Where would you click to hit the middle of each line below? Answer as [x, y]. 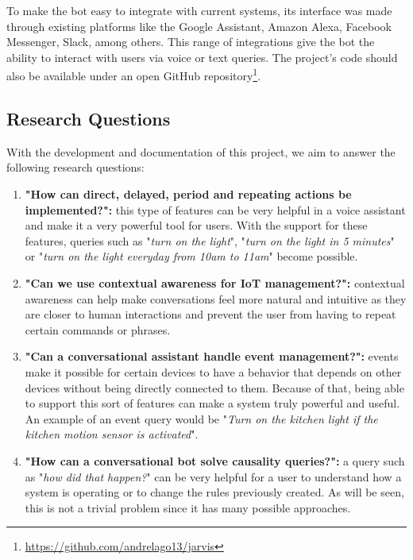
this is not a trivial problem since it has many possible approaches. [188, 507]
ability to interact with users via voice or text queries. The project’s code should [202, 57]
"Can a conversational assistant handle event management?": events [212, 356]
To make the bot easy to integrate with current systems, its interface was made [199, 10]
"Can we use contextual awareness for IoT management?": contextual [215, 282]
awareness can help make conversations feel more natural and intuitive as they [216, 298]
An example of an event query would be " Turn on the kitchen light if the [201, 418]
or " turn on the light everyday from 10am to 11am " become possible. [191, 256]
